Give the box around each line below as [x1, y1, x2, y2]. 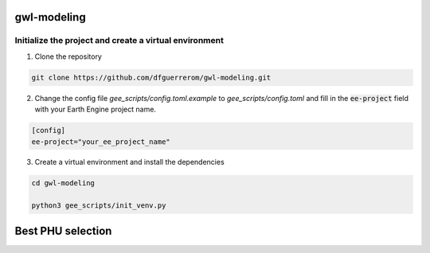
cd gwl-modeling [31, 179, 96, 188]
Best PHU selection [14, 224, 112, 238]
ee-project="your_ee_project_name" [31, 137, 170, 146]
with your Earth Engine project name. [34, 104, 157, 115]
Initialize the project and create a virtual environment [14, 35, 225, 46]
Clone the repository [34, 52, 103, 61]
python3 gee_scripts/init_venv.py [31, 201, 166, 210]
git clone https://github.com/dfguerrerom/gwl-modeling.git [31, 72, 272, 82]
